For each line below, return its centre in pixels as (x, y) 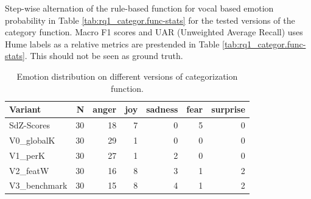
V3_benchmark (38, 185)
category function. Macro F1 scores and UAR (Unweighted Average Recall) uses (154, 32)
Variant (25, 109)
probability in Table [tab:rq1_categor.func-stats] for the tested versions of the (150, 20)
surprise (228, 109)
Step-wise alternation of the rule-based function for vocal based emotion (139, 8)
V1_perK (27, 155)
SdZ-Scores (30, 125)
